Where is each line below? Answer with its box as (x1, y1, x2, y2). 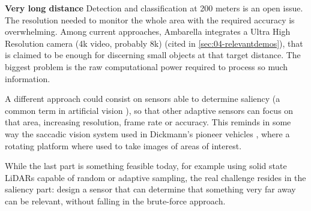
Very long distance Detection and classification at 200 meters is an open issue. (5, 2, 303, 14)
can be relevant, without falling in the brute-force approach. (5, 194, 226, 207)
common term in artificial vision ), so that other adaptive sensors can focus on (5, 104, 294, 116)
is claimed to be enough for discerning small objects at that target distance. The (5, 49, 301, 61)
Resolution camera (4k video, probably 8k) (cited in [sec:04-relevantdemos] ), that (5, 37, 303, 49)
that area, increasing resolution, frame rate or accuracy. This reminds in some (5, 116, 291, 128)
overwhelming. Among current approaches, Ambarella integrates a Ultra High (5, 25, 291, 38)
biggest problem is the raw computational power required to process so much (5, 60, 288, 73)
